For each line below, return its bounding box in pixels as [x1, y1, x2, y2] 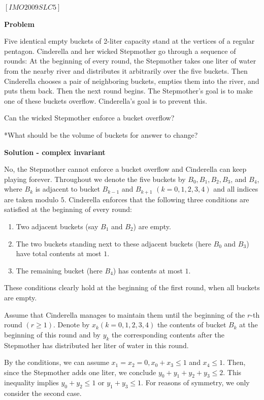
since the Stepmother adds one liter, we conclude [4, 366, 156, 377]
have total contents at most [16, 248, 102, 259]
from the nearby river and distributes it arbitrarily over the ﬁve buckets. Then [4, 65, 248, 76]
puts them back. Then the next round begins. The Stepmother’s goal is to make [4, 85, 253, 96]
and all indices [213, 183, 258, 194]
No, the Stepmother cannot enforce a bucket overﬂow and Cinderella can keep [4, 164, 247, 174]
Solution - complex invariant [4, 146, 106, 157]
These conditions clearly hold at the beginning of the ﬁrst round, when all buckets [4, 282, 260, 293]
